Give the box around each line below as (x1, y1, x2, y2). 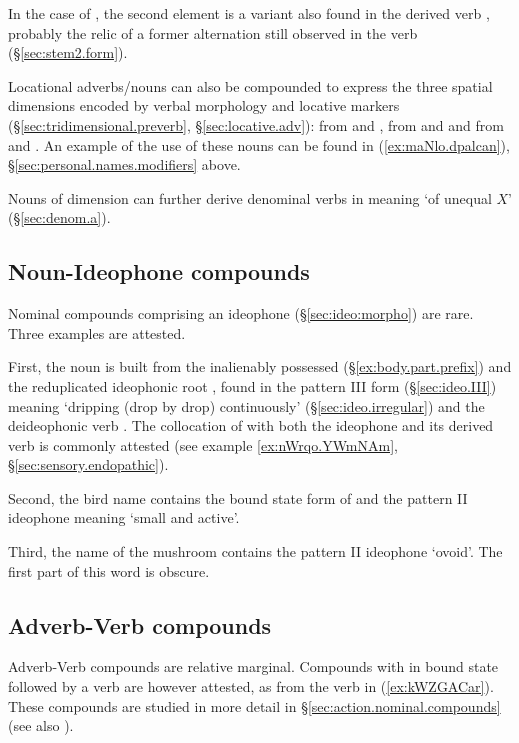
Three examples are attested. (8, 322, 186, 343)
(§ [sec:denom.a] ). (8, 207, 111, 228)
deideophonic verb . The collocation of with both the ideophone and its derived (8, 415, 494, 436)
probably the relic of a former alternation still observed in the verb (8, 22, 418, 43)
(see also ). (8, 715, 74, 736)
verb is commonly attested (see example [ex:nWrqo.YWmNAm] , (8, 434, 398, 455)
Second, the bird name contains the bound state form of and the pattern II (8, 487, 468, 508)
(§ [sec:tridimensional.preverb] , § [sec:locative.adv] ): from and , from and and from (8, 114, 504, 135)
